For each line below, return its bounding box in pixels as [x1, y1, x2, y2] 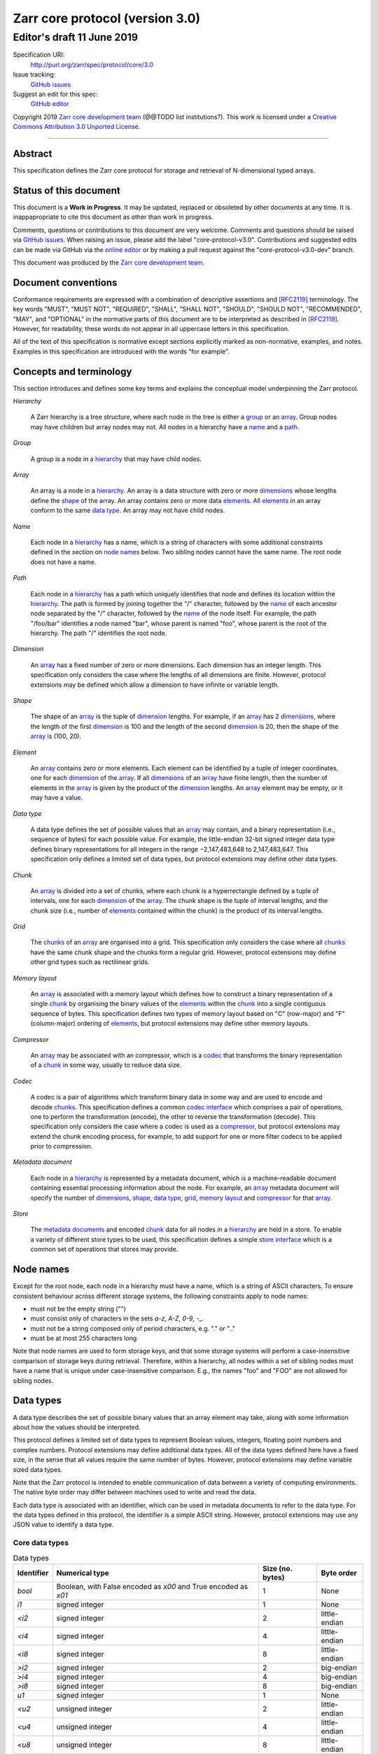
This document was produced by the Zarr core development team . [13, 258, 205, 267]
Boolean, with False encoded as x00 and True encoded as [56, 1581, 248, 1591]
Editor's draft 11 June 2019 [13, 31, 138, 43]
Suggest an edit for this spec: [13, 90, 98, 98]
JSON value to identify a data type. [13, 1520, 114, 1529]
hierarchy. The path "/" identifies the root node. [30, 629, 167, 638]
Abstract [13, 147, 52, 159]
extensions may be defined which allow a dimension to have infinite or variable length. [30, 681, 279, 689]
